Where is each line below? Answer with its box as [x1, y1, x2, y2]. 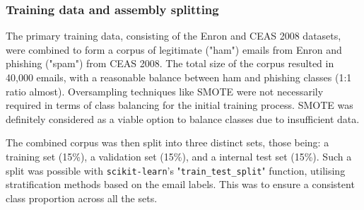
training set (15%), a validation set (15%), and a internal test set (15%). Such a [6, 148, 352, 163]
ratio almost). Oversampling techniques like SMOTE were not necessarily [6, 83, 324, 98]
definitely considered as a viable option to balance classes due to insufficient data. [6, 111, 360, 126]
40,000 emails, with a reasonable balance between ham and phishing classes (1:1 [6, 70, 352, 84]
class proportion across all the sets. [6, 190, 158, 205]
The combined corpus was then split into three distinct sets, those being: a [6, 135, 329, 150]
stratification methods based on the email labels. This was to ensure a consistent [6, 177, 355, 192]
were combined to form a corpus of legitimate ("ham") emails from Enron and [6, 42, 342, 57]
